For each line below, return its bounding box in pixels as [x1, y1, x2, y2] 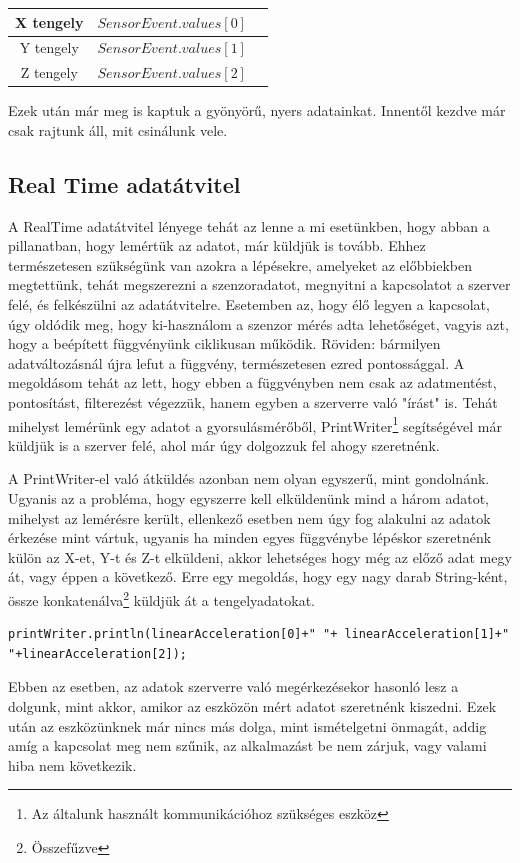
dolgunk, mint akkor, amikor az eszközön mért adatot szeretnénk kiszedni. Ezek [8, 696, 497, 717]
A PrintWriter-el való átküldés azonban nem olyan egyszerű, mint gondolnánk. [8, 468, 490, 489]
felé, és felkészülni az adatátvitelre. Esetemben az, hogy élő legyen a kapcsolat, [8, 294, 490, 315]
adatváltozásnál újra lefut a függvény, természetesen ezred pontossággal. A [8, 352, 465, 373]
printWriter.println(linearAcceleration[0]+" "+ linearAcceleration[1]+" [8, 627, 510, 642]
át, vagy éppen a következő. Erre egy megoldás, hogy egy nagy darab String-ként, [8, 566, 508, 587]
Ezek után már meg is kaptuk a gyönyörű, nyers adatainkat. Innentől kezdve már [8, 100, 506, 121]
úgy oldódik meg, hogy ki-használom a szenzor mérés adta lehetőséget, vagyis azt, [8, 313, 509, 334]
